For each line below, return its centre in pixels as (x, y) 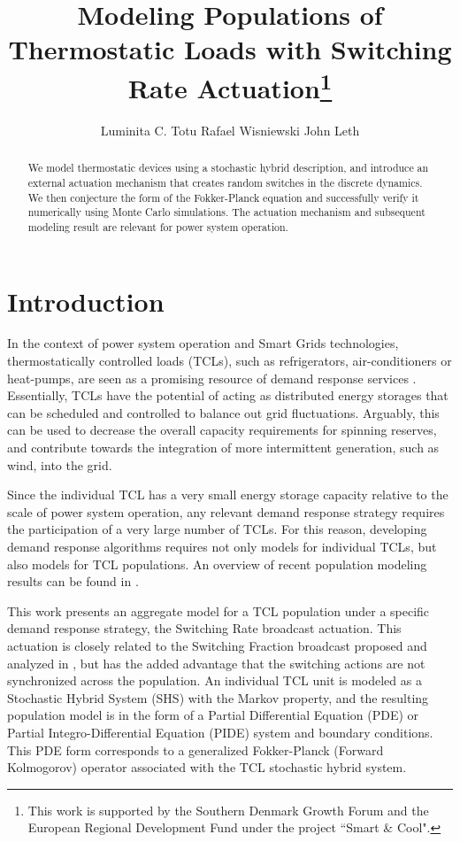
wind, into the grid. (60, 464)
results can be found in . (73, 581)
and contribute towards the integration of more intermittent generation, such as (223, 447)
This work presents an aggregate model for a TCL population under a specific (218, 610)
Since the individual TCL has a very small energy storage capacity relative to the (228, 494)
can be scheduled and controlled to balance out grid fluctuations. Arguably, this (223, 412)
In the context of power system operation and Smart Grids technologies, (203, 343)
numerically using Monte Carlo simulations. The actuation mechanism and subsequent (226, 212)
